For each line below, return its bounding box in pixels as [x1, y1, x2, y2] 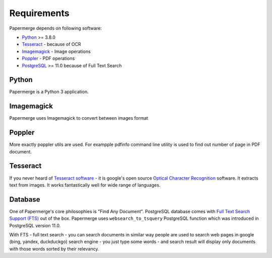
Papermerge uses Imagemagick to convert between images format [9, 115, 148, 121]
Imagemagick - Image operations [22, 48, 91, 54]
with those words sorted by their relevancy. [9, 245, 99, 251]
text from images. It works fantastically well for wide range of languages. [9, 182, 161, 188]
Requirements [9, 8, 70, 19]
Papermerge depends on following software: [9, 25, 102, 31]
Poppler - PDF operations [22, 55, 75, 61]
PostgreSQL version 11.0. [9, 222, 61, 228]
